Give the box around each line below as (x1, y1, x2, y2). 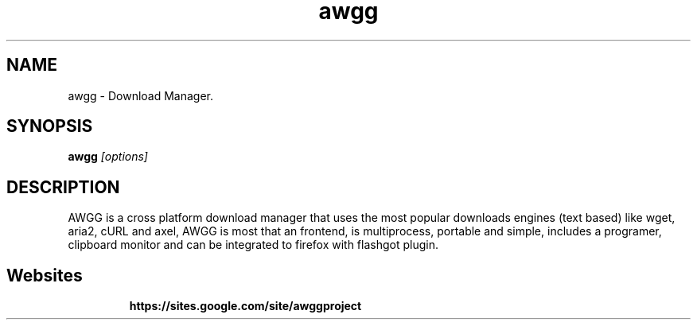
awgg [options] (68, 149, 148, 164)
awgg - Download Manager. (68, 88, 214, 103)
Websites (6, 265, 83, 285)
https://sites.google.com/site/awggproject (129, 299, 362, 313)
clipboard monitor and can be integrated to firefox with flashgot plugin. (68, 238, 438, 252)
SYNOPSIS (6, 116, 93, 137)
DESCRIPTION (6, 177, 120, 197)
